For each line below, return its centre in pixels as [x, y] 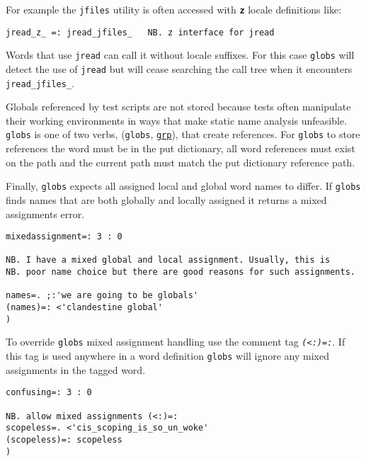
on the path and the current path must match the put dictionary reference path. [181, 162]
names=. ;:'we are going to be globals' [102, 296]
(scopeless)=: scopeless [64, 439]
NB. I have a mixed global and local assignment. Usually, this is [168, 260]
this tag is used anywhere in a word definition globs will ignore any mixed [167, 356]
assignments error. [45, 214]
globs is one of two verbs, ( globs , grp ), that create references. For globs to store [183, 134]
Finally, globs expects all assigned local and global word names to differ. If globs [183, 186]
